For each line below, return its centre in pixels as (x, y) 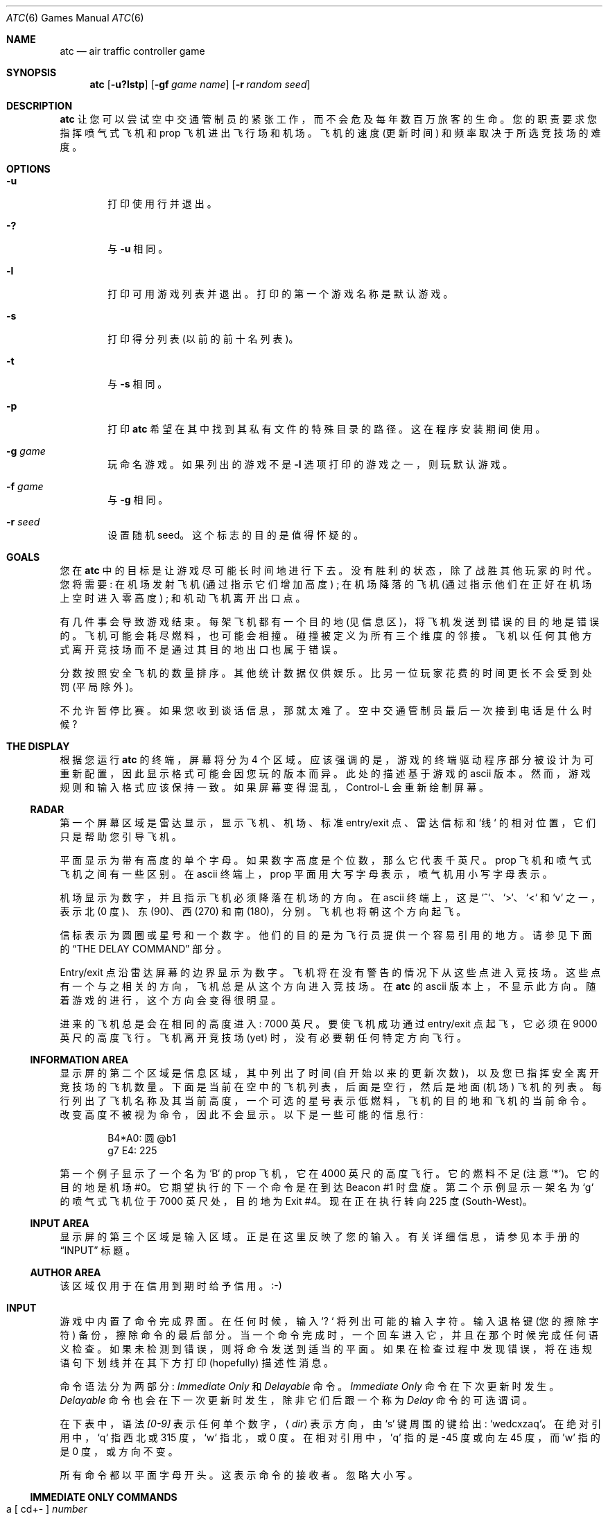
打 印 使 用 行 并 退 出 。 (162, 203)
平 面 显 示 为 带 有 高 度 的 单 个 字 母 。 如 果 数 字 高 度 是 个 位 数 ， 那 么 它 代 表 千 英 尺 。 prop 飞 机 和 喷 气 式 (325, 860)
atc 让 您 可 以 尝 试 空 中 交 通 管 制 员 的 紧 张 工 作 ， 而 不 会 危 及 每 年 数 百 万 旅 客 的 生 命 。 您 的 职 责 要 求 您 (329, 119)
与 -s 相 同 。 (138, 384)
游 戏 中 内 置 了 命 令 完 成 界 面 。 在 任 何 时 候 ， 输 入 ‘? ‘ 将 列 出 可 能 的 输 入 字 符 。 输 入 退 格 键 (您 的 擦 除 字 (329, 1321)
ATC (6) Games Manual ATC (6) (75, 18)
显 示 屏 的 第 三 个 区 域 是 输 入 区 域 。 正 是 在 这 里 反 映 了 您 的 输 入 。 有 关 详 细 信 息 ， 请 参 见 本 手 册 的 (320, 1236)
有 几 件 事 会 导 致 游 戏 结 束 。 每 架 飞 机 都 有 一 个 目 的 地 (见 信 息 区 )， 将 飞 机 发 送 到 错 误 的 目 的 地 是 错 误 (329, 621)
